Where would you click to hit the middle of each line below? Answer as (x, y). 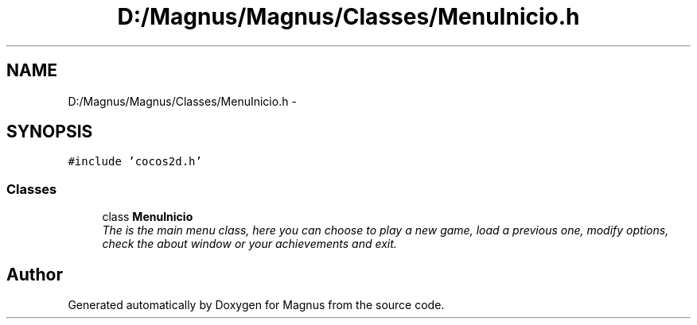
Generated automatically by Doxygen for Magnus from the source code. (256, 305)
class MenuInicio (148, 217)
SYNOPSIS (50, 132)
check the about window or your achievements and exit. (249, 244)
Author (35, 274)
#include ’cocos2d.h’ (135, 162)
